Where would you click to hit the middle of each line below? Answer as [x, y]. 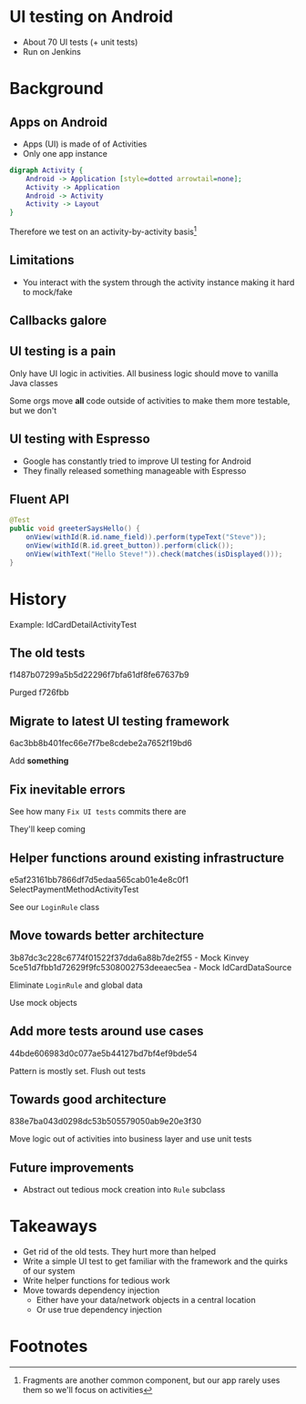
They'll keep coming [48, 829]
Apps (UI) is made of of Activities [85, 144]
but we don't [33, 410]
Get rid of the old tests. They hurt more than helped [119, 1252]
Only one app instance [65, 153]
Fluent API [40, 500]
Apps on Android [58, 122]
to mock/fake [47, 292]
